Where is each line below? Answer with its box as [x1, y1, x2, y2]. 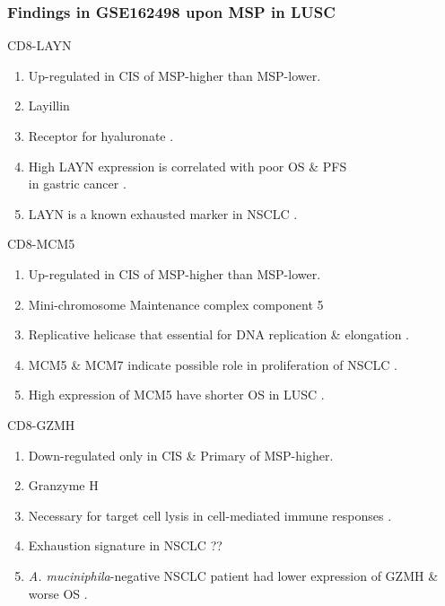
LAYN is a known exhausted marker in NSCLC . [28, 204, 298, 223]
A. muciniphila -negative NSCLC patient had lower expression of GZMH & [28, 566, 439, 584]
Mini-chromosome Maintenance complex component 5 [28, 294, 324, 313]
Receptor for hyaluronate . [28, 127, 174, 145]
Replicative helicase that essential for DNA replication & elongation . [28, 325, 409, 344]
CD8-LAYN [7, 36, 72, 55]
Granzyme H [28, 476, 99, 495]
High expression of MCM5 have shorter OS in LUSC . [28, 385, 325, 404]
